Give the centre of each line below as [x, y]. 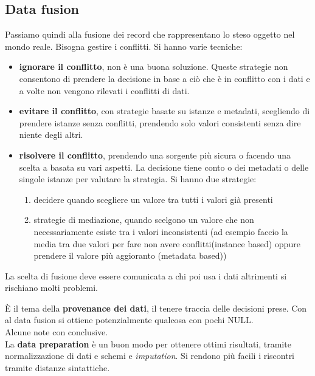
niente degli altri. [51, 135]
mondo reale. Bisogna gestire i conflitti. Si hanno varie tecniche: [124, 46]
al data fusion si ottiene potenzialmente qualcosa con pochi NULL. [129, 320]
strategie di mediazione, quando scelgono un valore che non [144, 220]
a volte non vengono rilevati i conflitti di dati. [104, 90]
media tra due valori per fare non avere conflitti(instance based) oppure [167, 243]
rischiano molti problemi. [52, 288]
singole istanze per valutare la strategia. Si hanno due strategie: [138, 179]
